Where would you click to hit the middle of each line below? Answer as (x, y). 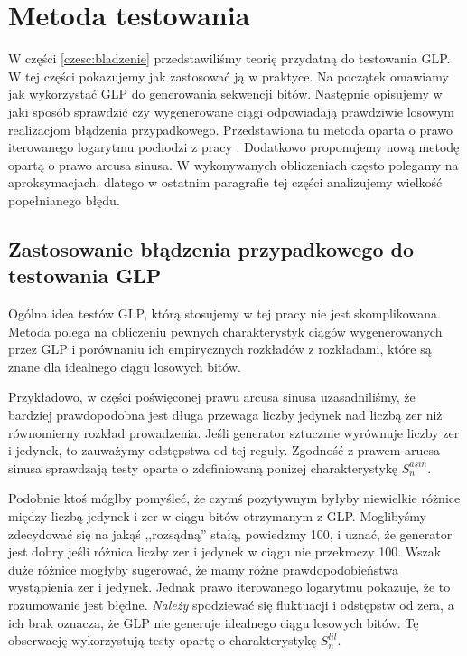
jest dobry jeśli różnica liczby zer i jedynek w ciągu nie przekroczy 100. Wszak (225, 551)
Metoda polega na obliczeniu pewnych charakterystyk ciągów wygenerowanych (225, 331)
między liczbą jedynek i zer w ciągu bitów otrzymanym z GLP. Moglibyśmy (218, 516)
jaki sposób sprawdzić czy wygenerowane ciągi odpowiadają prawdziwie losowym (231, 111)
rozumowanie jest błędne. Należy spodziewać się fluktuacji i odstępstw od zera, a (231, 604)
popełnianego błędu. (64, 200)
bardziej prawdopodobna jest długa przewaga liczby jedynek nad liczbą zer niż (225, 415)
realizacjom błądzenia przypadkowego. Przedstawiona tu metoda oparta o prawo (231, 129)
